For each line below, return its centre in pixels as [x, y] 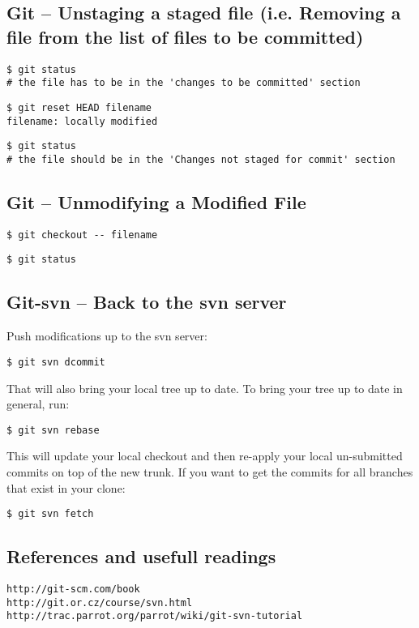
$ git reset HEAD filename [79, 107]
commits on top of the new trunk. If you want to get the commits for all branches [210, 471]
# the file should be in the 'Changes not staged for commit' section [201, 159]
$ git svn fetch [50, 514]
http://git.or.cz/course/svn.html [100, 602]
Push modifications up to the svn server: [107, 336]
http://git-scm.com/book [73, 589]
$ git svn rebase [53, 430]
